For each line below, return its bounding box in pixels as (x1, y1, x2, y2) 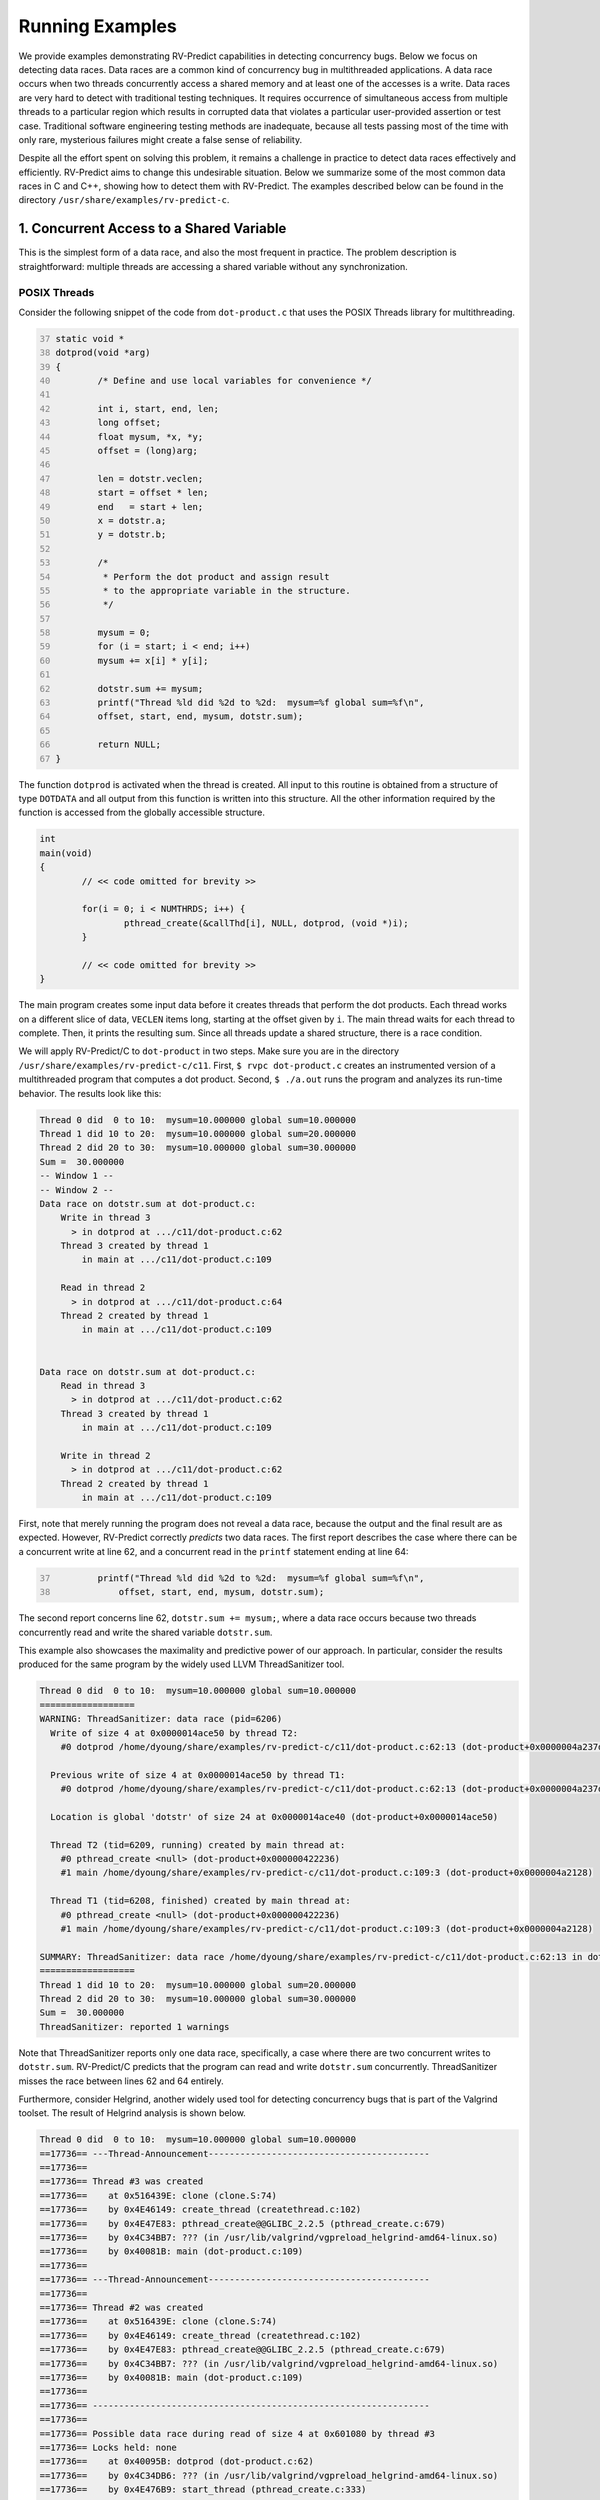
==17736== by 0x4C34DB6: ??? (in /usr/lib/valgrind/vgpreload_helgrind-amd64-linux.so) (39, 2470, 499, 2481)
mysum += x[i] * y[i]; (97, 655, 209, 666)
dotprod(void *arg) (55, 347, 151, 359)
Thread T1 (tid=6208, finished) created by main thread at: (50, 1895, 351, 1907)
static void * (55, 333, 125, 344)
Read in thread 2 (60, 1282, 146, 1294)
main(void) (39, 847, 93, 859)
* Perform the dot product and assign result (102, 571, 330, 582)
